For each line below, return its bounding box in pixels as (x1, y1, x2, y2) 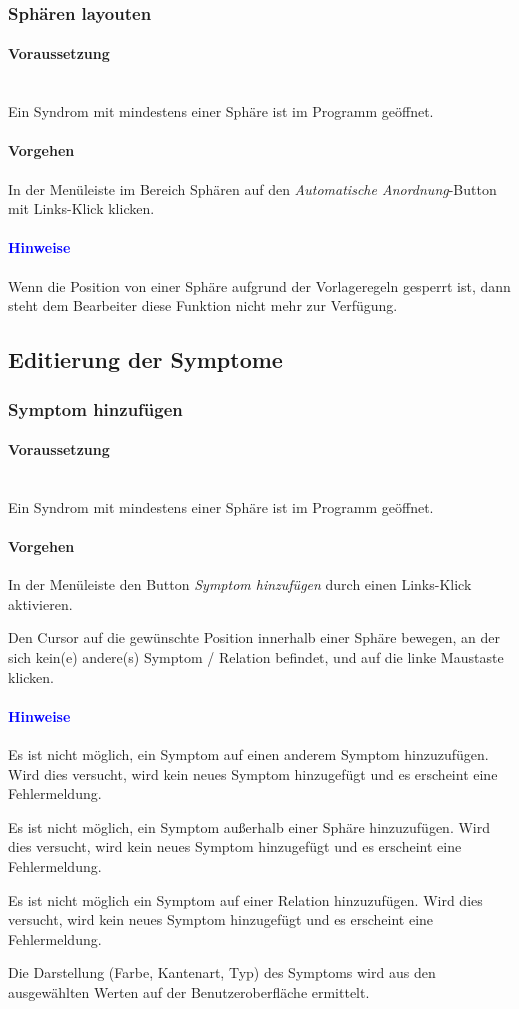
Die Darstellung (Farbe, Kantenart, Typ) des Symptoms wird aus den (8, 962, 436, 983)
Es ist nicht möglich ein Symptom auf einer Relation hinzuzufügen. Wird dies (8, 889, 483, 910)
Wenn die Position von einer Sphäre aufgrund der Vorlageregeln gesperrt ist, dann (8, 275, 511, 296)
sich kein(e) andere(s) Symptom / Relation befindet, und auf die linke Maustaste (8, 646, 504, 667)
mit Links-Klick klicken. (8, 198, 155, 219)
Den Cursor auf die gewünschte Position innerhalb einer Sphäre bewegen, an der (8, 627, 501, 648)
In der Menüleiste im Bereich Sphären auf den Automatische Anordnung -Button (8, 178, 497, 199)
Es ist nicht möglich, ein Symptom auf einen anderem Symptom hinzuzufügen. (8, 743, 489, 764)
